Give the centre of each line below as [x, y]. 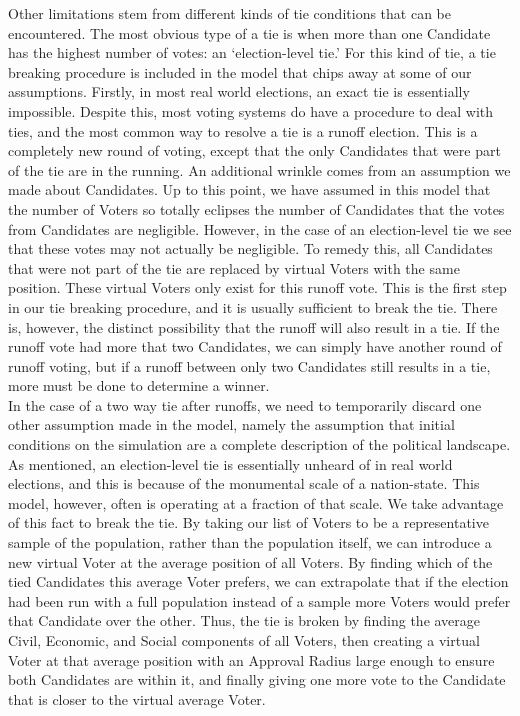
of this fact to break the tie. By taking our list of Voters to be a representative [248, 522]
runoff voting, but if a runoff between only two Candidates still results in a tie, [249, 365]
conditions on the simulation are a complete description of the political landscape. [259, 444]
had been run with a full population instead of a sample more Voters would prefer [259, 600]
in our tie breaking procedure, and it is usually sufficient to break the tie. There [253, 306]
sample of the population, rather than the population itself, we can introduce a [250, 542]
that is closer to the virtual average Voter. [137, 698]
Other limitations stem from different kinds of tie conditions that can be [229, 13]
